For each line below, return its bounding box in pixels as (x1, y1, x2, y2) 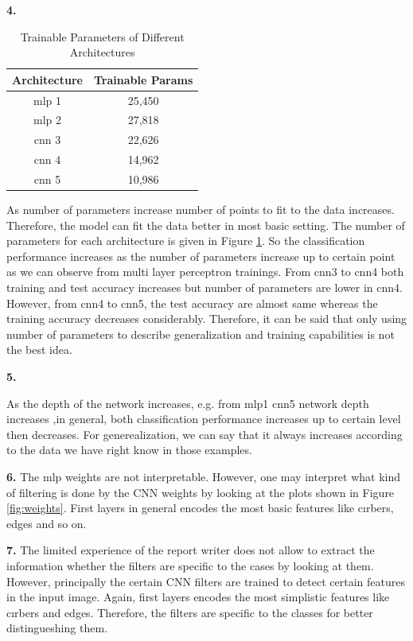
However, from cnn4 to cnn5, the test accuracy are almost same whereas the (6, 294, 378, 311)
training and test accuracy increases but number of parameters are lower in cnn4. (6, 279, 403, 296)
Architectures (69, 44, 135, 60)
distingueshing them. (6, 620, 107, 636)
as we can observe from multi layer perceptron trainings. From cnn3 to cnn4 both (6, 263, 404, 280)
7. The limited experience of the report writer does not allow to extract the (6, 542, 375, 558)
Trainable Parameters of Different (20, 28, 185, 45)
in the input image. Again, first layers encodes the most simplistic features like (6, 589, 390, 605)
